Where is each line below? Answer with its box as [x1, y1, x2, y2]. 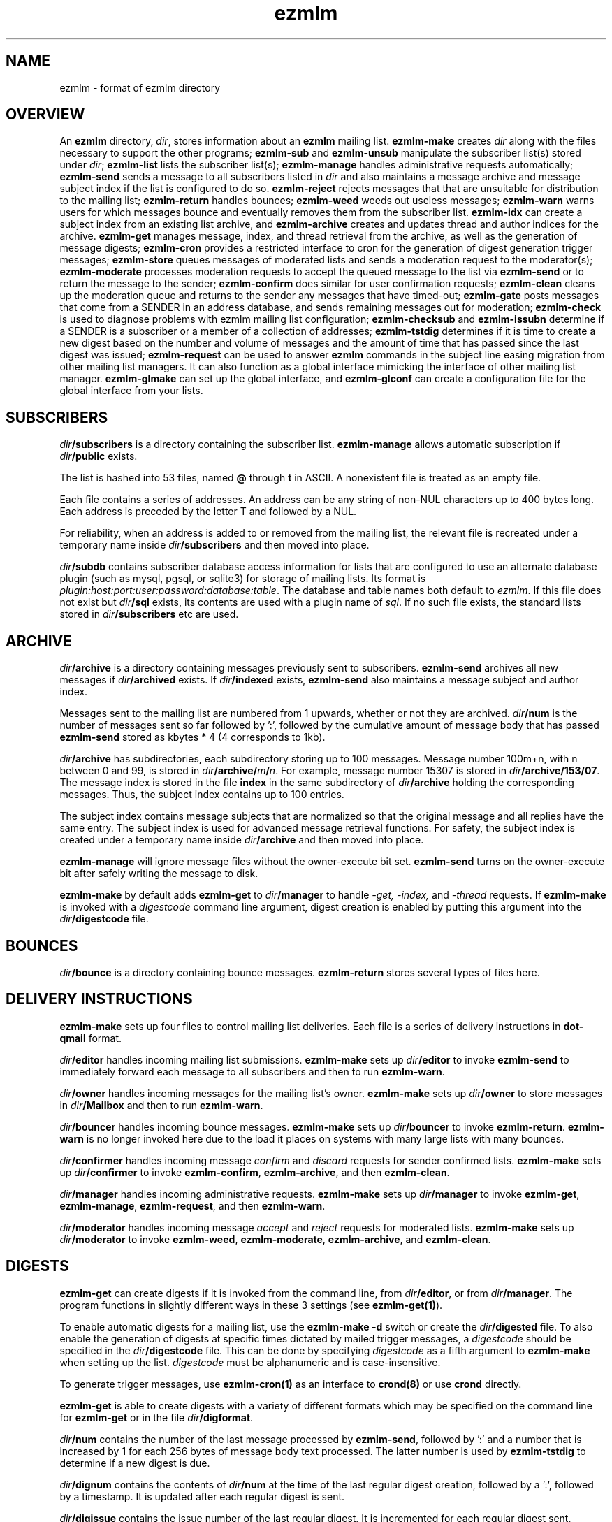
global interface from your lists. [59, 384, 203, 397]
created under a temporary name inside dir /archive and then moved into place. [59, 834, 424, 846]
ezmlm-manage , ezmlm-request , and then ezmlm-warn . [59, 1199, 326, 1212]
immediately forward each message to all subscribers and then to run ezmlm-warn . [59, 1065, 445, 1078]
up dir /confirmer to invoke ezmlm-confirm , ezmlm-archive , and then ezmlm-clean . [59, 1166, 450, 1178]
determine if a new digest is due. [59, 1456, 210, 1469]
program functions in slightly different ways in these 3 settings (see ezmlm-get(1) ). [59, 1298, 443, 1311]
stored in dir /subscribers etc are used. [59, 608, 239, 621]
